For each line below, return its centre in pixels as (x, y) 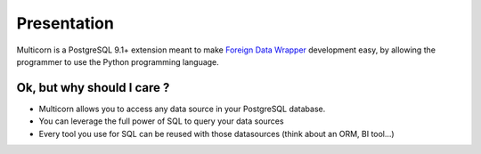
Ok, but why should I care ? (93, 88)
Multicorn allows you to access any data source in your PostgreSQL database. (182, 109)
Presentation (65, 23)
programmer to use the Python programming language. (118, 61)
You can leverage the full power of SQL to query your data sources (161, 121)
